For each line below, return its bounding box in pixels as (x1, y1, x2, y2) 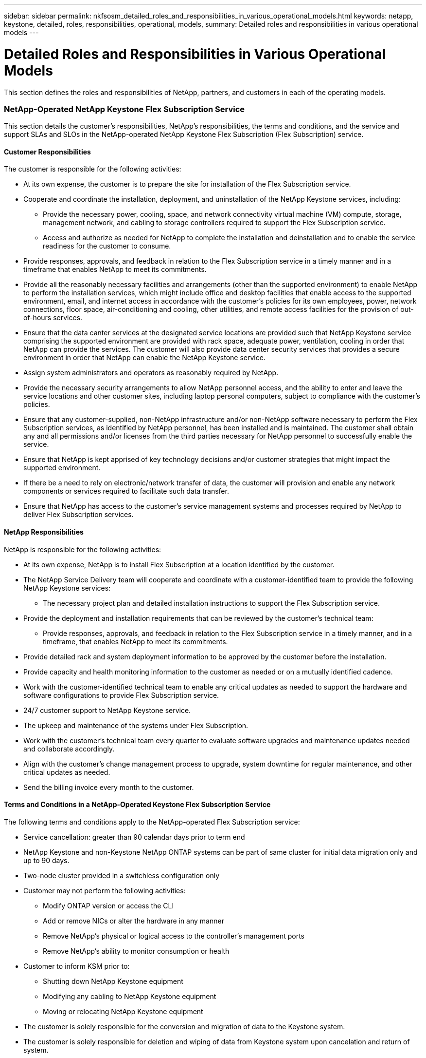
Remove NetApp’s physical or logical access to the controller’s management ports (43, 931, 305, 940)
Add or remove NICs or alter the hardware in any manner (43, 916, 224, 925)
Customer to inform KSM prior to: (23, 962, 130, 970)
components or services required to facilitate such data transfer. (23, 487, 229, 496)
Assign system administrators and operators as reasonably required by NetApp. (23, 368, 279, 377)
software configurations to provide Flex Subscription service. (23, 691, 219, 699)
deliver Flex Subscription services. (23, 510, 134, 519)
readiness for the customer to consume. (43, 242, 171, 250)
